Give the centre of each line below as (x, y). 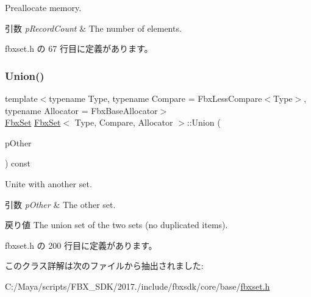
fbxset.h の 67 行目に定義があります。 (79, 48)
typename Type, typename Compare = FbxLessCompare (155, 98)
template (21, 98)
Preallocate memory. (43, 7)
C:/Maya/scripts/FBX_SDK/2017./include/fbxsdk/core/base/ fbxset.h (138, 286)
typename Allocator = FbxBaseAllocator (81, 110)
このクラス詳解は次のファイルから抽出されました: (104, 266)
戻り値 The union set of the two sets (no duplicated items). (116, 225)
